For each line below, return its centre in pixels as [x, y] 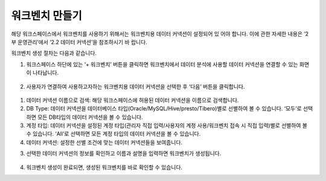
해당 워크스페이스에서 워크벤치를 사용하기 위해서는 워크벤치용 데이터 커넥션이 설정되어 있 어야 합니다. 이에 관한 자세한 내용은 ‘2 [160, 34]
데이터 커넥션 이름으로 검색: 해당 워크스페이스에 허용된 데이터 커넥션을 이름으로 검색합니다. [133, 100]
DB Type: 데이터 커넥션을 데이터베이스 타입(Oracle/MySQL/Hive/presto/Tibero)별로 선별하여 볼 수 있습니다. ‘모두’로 [164, 109]
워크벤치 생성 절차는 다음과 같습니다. [54, 53]
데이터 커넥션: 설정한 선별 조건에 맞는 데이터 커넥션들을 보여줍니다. [104, 142]
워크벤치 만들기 [46, 16]
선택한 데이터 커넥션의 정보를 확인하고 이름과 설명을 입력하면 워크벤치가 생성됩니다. [124, 153]
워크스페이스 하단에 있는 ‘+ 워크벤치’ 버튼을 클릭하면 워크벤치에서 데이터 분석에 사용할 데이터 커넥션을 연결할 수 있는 [162, 64]
